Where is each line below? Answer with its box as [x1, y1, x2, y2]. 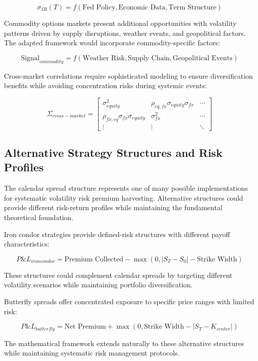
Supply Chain [128, 54, 170, 62]
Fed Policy [82, 4, 116, 11]
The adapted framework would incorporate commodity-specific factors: [4, 37, 220, 48]
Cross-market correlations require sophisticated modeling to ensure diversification [4, 70, 253, 81]
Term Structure [168, 4, 217, 11]
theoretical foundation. [4, 212, 73, 222]
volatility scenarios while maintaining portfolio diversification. [4, 279, 193, 290]
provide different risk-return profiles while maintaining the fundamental [4, 202, 223, 213]
